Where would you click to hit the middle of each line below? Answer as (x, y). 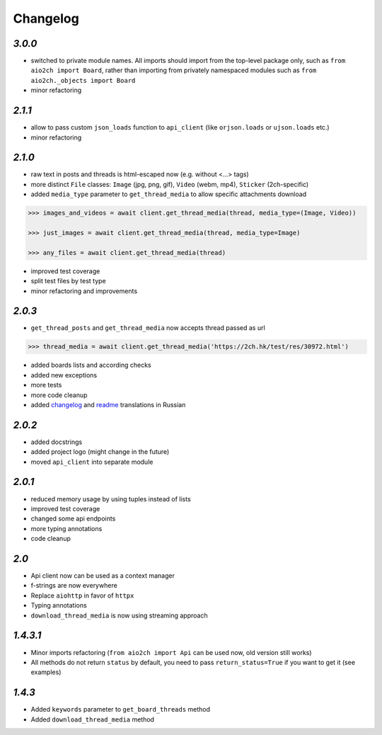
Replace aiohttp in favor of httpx (82, 596)
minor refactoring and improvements (84, 291)
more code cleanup (59, 395)
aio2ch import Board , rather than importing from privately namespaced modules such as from (174, 70)
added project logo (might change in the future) (100, 452)
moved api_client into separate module (92, 462)
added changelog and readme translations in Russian (108, 404)
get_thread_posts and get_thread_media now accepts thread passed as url (148, 328)
